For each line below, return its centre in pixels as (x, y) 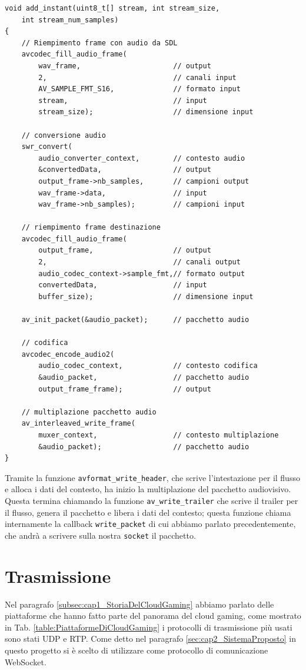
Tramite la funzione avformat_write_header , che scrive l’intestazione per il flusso (152, 477)
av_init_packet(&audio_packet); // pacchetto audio (135, 320)
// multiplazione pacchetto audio (89, 412)
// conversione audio (64, 135)
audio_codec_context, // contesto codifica (148, 366)
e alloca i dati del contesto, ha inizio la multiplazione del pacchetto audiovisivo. (148, 489)
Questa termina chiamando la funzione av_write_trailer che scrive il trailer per (152, 500)
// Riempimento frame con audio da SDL (99, 43)
